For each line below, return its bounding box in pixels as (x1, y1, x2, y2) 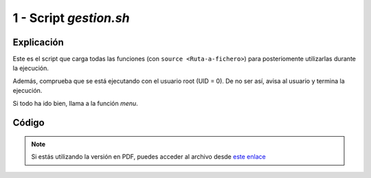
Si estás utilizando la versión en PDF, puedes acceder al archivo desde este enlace (31, 153, 266, 161)
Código (12, 117, 45, 129)
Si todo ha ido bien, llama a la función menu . (12, 99, 139, 107)
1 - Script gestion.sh (12, 10, 130, 25)
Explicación (12, 36, 65, 48)
